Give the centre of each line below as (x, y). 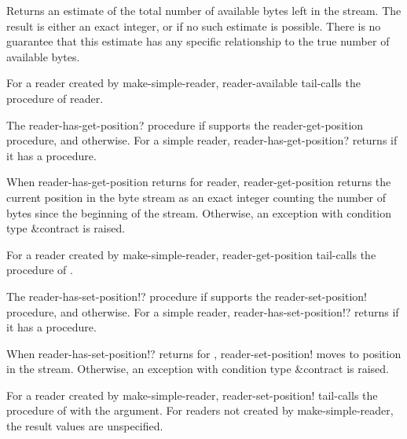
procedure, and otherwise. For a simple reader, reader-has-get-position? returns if (202, 140)
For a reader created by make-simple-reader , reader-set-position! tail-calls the (192, 395)
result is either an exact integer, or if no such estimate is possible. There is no (194, 26)
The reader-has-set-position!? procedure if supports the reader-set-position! (187, 296)
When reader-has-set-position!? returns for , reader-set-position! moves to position (204, 353)
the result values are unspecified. (85, 426)
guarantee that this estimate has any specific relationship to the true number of (198, 41)
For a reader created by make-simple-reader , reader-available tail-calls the (183, 83)
